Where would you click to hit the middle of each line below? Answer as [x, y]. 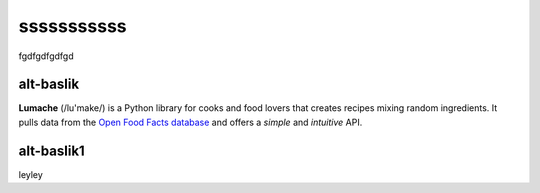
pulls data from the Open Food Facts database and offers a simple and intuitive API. [190, 122]
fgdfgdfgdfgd [46, 56]
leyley [31, 174]
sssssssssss [72, 26]
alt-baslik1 [51, 150]
